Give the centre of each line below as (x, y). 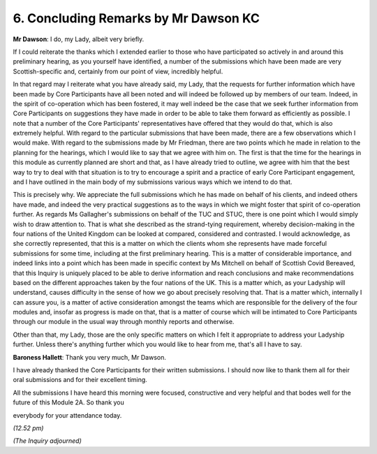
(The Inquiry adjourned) (47, 441)
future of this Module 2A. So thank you (69, 402)
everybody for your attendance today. (67, 415)
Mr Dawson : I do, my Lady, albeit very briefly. (79, 39)
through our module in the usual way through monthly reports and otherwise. (124, 322)
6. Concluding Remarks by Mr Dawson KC (136, 18)
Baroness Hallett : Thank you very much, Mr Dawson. (90, 357)
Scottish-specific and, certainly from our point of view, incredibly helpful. (118, 71)
